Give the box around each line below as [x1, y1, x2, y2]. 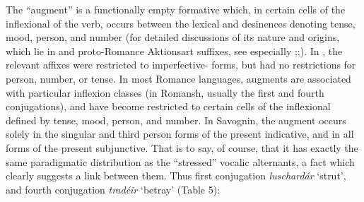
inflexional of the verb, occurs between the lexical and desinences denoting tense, [6, 16, 356, 30]
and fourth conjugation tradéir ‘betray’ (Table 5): [6, 182, 221, 196]
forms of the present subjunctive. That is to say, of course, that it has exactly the [6, 140, 358, 155]
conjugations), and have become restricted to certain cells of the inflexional [6, 99, 331, 114]
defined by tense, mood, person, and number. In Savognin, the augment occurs [6, 112, 346, 127]
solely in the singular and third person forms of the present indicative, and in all [6, 126, 354, 141]
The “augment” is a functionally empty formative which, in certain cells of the [6, 2, 346, 16]
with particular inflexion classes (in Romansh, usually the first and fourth [6, 85, 324, 100]
